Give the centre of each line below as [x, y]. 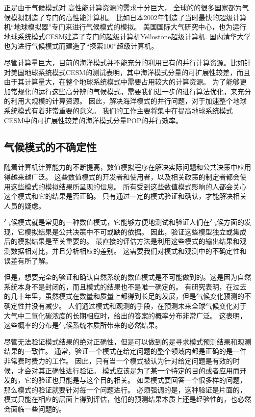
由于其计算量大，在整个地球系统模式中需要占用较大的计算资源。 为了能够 [122, 82]
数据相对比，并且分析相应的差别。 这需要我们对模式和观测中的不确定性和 [128, 251]
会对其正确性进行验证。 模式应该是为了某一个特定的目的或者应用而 [132, 370]
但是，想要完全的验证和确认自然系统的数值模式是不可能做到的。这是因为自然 [127, 277]
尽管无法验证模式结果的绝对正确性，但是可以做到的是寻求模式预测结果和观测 [127, 341]
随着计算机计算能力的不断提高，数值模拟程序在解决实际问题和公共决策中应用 [127, 167]
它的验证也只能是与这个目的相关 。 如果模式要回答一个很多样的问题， [135, 380]
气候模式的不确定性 [50, 146]
